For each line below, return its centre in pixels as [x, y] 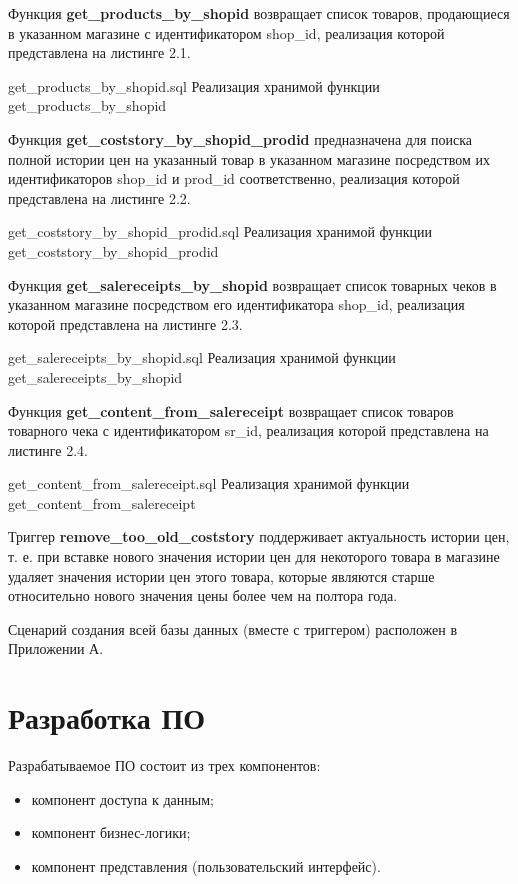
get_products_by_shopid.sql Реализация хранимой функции [194, 85]
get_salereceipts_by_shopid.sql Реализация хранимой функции [202, 357]
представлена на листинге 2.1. [99, 52]
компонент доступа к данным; [122, 798]
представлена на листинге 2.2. [99, 197]
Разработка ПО [106, 717]
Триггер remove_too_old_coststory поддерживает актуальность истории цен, [259, 536]
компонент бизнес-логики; [111, 832]
